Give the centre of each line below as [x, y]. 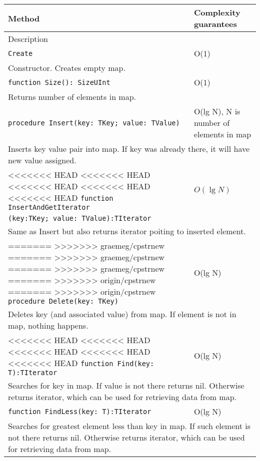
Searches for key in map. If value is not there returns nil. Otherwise [126, 385]
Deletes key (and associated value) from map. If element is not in [122, 314]
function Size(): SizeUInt [59, 82]
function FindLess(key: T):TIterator [80, 411]
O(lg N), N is [217, 111]
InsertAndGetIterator [49, 207]
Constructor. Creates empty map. [67, 68]
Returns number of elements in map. [72, 97]
